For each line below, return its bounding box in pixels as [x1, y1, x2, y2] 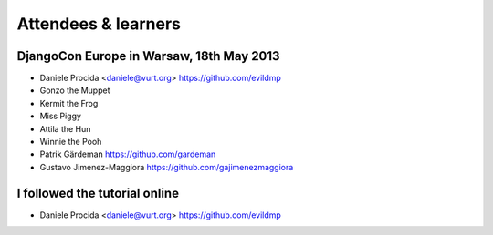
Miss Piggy [39, 110, 82, 122]
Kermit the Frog [39, 97, 99, 108]
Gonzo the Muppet [39, 85, 110, 96]
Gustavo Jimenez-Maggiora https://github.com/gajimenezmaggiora [39, 161, 294, 172]
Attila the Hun [39, 123, 91, 134]
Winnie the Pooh [39, 137, 102, 148]
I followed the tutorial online [16, 185, 180, 200]
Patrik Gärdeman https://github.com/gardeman [39, 148, 216, 159]
